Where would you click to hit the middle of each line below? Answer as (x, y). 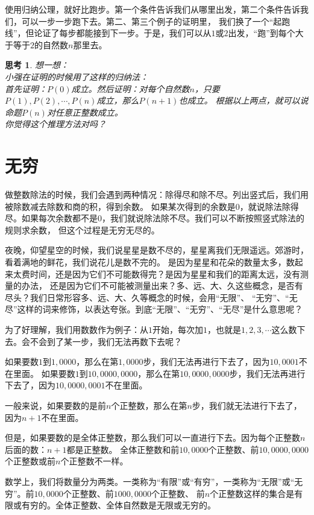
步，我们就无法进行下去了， (247, 405)
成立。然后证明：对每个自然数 (130, 88)
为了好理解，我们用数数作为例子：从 (77, 329)
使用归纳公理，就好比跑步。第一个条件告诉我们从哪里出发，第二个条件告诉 (152, 9)
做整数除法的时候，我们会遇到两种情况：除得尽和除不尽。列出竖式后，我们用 (157, 194)
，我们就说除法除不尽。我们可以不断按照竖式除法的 (203, 218)
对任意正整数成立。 (85, 112)
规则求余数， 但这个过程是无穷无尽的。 (82, 229)
